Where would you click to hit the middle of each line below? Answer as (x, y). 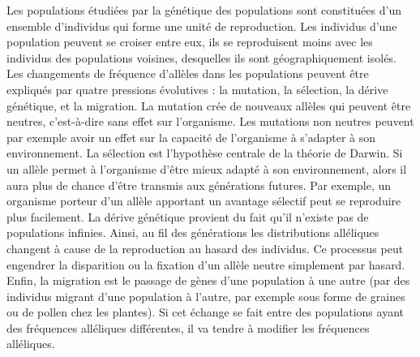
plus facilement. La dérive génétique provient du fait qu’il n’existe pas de (188, 216)
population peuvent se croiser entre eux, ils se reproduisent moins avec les (190, 42)
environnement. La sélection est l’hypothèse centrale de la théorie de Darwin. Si (205, 153)
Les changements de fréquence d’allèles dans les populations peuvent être (188, 73)
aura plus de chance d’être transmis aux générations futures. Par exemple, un (199, 185)
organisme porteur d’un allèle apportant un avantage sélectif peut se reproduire (204, 201)
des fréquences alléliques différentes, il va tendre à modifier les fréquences (188, 327)
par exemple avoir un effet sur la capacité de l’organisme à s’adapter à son (191, 137)
